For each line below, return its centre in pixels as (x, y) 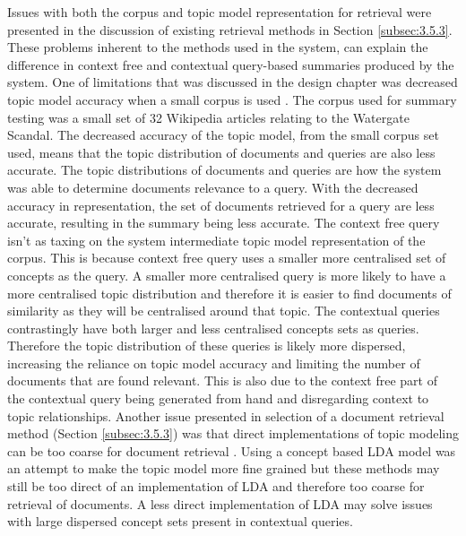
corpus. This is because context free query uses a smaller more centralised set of (227, 258)
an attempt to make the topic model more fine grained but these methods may (224, 468)
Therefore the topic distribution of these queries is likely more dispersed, (207, 346)
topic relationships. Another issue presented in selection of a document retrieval (226, 415)
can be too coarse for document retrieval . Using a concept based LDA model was (232, 450)
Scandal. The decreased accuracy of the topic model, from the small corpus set (223, 135)
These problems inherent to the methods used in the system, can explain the (218, 47)
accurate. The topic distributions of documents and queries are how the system (224, 170)
